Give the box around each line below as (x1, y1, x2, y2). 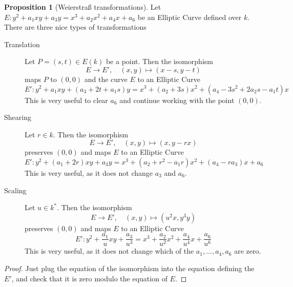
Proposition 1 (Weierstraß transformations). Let (4, 2, 161, 12)
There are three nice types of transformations (4, 22, 146, 32)
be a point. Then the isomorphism (106, 56, 213, 67)
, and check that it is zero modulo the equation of (11, 273, 168, 283)
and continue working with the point (119, 94, 235, 105)
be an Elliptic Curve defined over (137, 11, 242, 22)
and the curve (84, 73, 128, 84)
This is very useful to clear (25, 94, 108, 105)
